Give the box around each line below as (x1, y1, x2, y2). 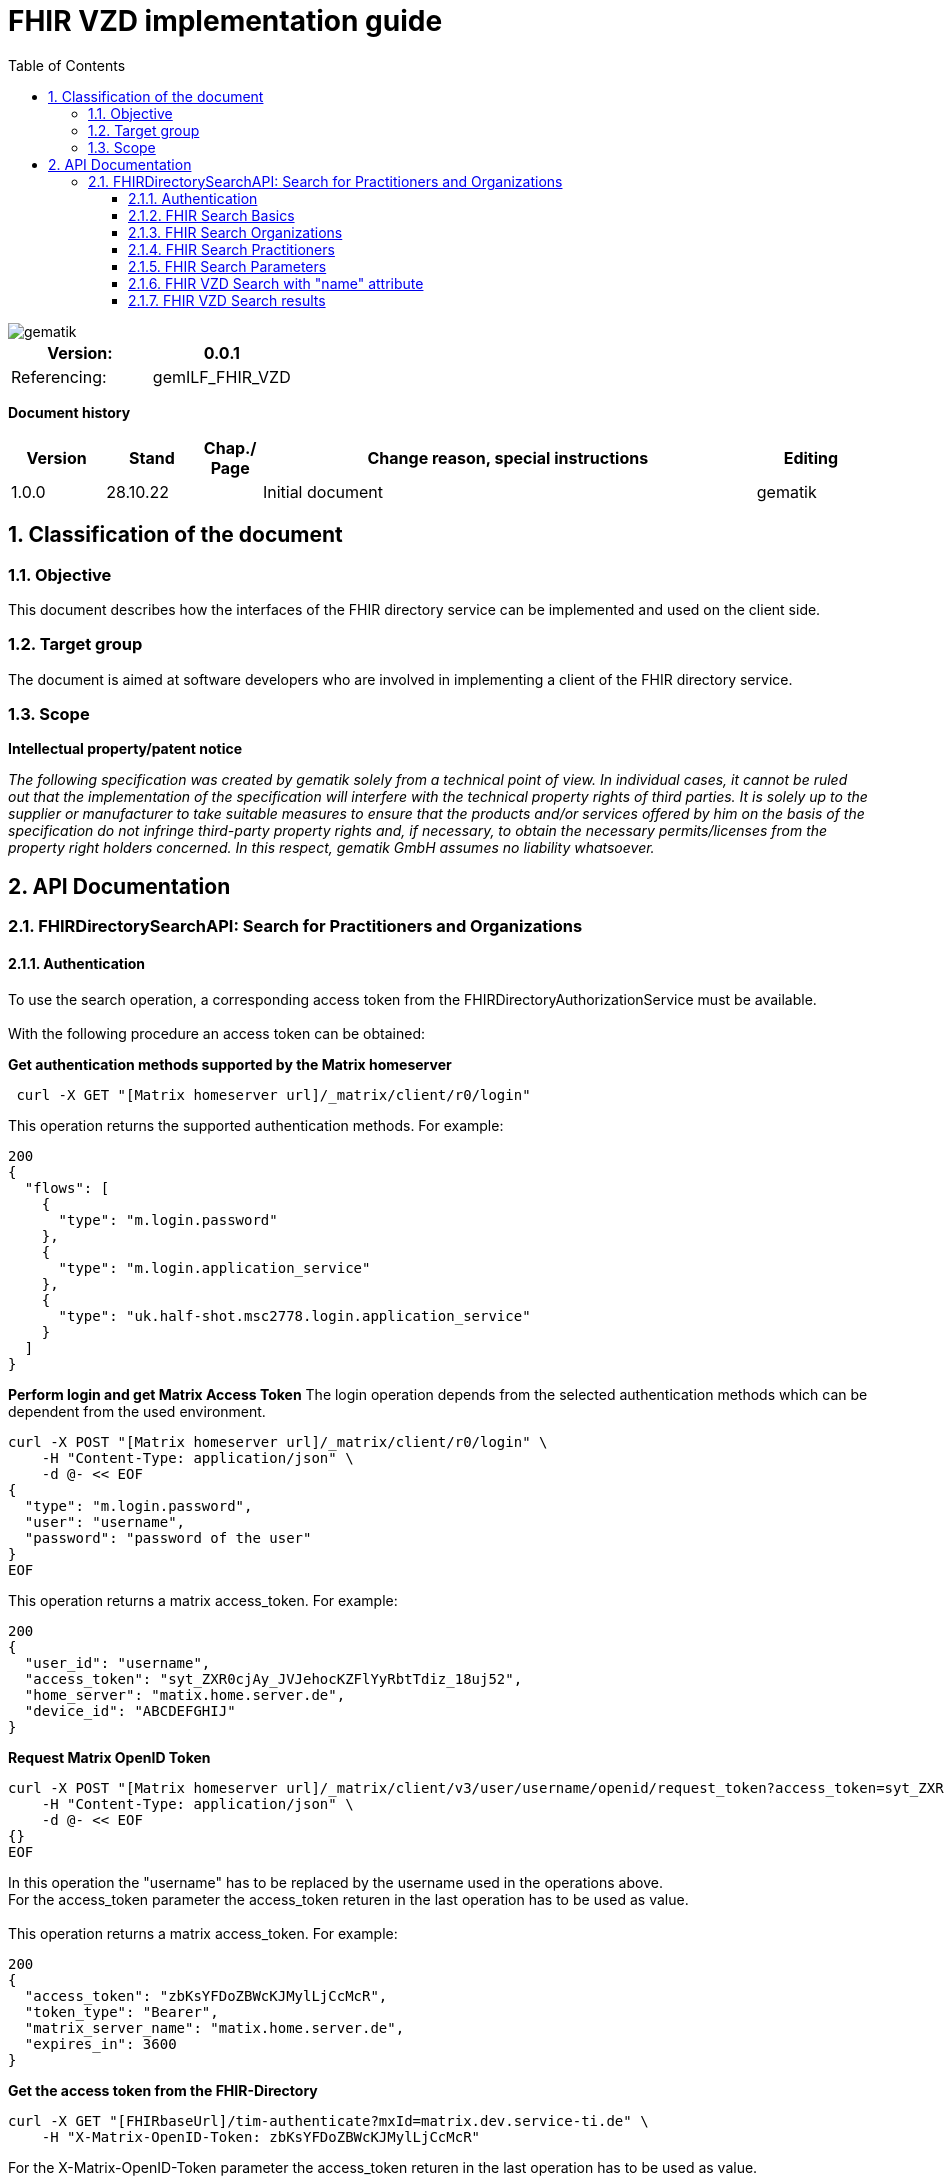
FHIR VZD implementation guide (8, 4, 443, 38)
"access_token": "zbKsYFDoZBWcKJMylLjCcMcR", (24, 1987, 388, 2004)
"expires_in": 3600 (24, 2035, 177, 2052)
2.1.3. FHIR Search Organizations (128, 223, 343, 241)
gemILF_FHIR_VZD (152, 366, 291, 387)
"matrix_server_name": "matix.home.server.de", (24, 2019, 405, 2036)
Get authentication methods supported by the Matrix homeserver (8, 1055, 452, 1073)
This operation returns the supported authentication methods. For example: (8, 1116, 504, 1134)
